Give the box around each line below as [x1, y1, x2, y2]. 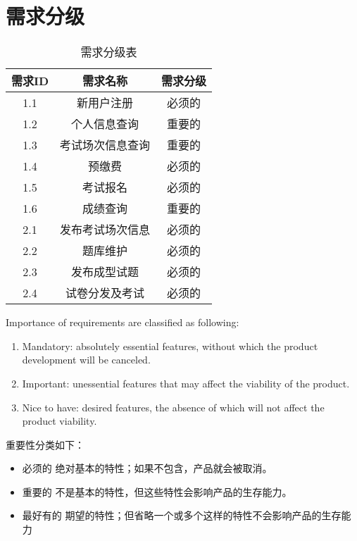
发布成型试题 [71, 263, 139, 280]
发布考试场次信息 [60, 221, 151, 238]
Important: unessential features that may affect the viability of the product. [22, 375, 350, 390]
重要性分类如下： [6, 437, 84, 452]
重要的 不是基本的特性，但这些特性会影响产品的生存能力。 [22, 484, 292, 499]
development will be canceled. [22, 352, 151, 367]
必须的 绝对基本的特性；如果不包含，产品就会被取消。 [22, 461, 273, 475]
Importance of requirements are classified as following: [6, 315, 239, 330]
